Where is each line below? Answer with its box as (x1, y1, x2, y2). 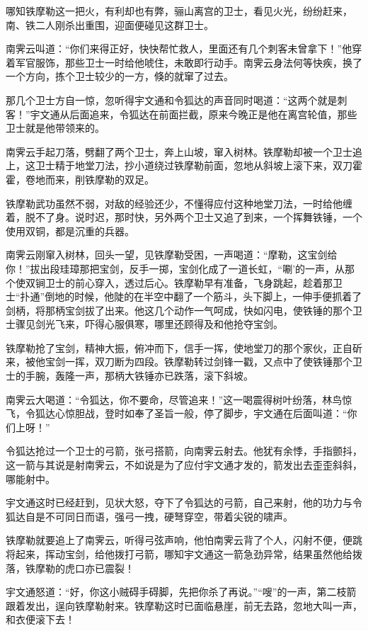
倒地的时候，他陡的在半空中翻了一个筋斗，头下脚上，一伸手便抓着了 (45, 289, 362, 304)
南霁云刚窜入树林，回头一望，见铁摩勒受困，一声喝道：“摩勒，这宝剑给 (6, 247, 338, 262)
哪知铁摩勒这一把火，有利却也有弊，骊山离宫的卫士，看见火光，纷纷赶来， (6, 4, 352, 18)
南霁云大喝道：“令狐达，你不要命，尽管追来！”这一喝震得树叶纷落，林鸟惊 (6, 392, 352, 407)
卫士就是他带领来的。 (6, 120, 105, 135)
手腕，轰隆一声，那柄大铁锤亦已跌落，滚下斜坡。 (25, 368, 253, 383)
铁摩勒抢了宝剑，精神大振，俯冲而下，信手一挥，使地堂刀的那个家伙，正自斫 (6, 340, 362, 355)
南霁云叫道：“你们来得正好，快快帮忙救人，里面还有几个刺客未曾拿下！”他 (6, 41, 352, 56)
